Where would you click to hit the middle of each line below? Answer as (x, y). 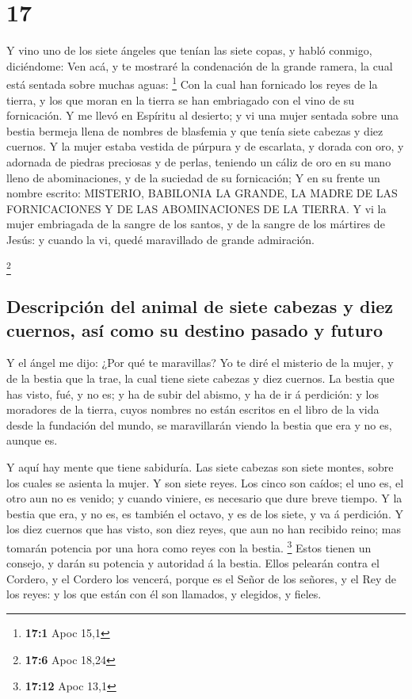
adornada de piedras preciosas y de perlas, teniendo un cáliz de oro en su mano (199, 161)
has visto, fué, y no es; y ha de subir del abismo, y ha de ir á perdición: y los (193, 393)
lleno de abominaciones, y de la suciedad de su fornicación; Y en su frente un (193, 177)
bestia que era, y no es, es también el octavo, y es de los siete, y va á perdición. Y (205, 513)
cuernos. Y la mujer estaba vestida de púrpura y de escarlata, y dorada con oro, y (205, 146)
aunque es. (32, 440)
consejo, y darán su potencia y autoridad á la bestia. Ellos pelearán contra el (193, 563)
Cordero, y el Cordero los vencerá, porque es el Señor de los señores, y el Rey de (201, 578)
